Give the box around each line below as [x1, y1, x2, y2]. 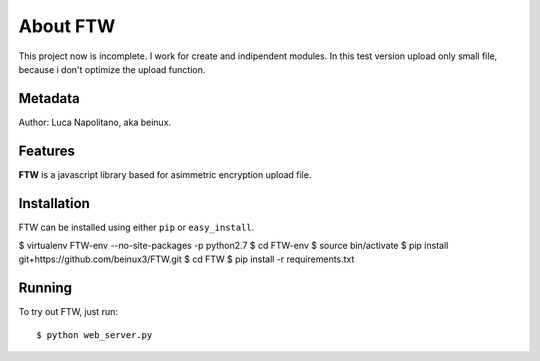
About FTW [18, 15, 116, 37]
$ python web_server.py [36, 329, 153, 340]
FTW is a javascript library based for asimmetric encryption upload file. [18, 168, 312, 180]
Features [18, 142, 75, 159]
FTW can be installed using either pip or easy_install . [18, 221, 255, 233]
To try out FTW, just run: [18, 306, 119, 318]
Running [18, 280, 73, 297]
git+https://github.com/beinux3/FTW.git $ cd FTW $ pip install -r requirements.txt [18, 253, 355, 265]
